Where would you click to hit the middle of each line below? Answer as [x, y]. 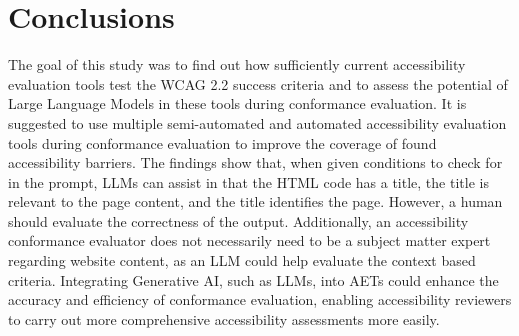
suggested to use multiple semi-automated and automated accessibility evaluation [257, 122]
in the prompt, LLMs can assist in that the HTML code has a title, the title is [248, 181]
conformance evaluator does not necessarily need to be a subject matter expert [249, 240]
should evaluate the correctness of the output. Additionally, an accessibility [238, 220]
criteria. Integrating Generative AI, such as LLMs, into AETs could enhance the [253, 279]
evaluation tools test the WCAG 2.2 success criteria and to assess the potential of [258, 83]
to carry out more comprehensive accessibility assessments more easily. [224, 318]
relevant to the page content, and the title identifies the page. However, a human [255, 201]
